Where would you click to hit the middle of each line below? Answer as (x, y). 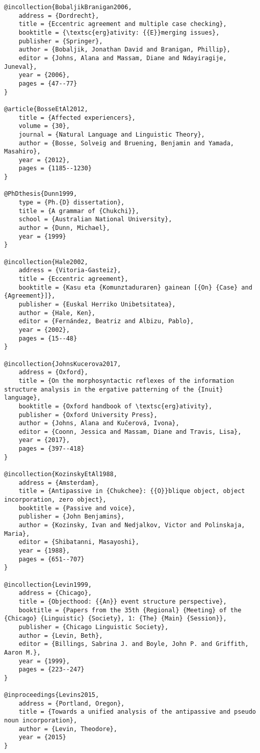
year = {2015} (42, 737)
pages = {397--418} (51, 449)
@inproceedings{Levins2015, (52, 695)
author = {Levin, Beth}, (61, 635)
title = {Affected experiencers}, (77, 118)
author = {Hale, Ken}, (57, 313)
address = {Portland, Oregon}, (72, 703)
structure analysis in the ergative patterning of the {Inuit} (114, 389)
